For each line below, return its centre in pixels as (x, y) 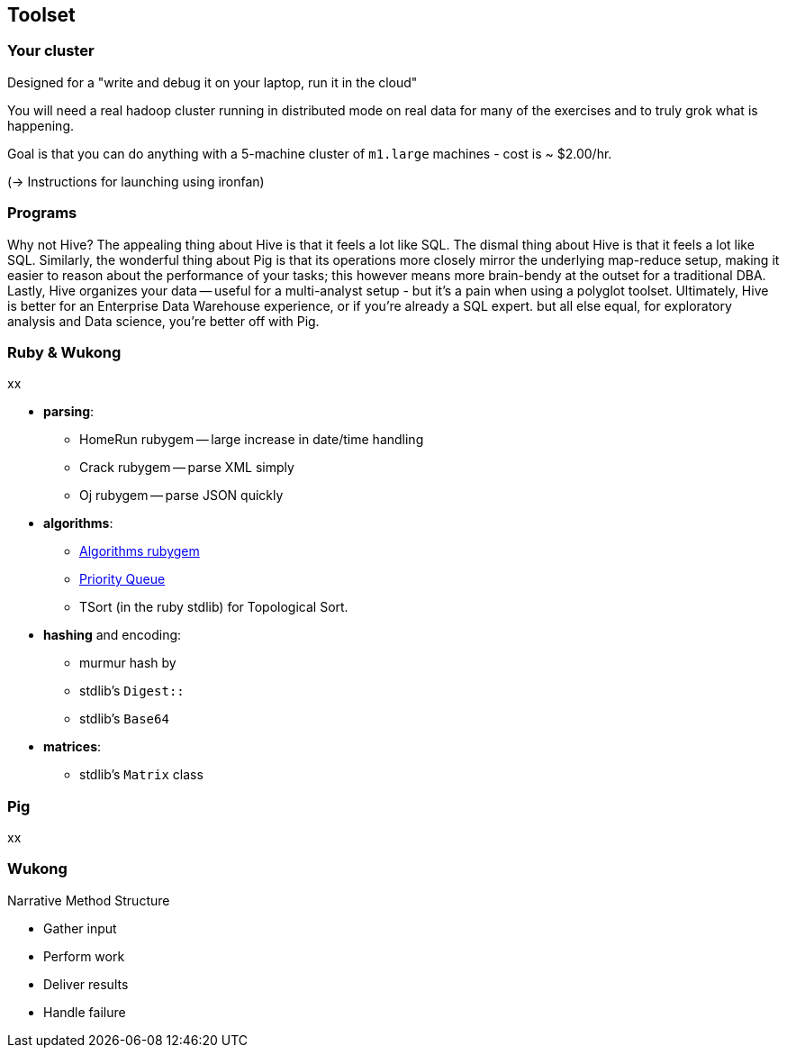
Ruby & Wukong (64, 352)
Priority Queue (122, 579)
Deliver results (86, 984)
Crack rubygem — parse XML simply (187, 468)
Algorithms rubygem (140, 551)
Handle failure (85, 1012)
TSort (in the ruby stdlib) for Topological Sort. (214, 607)
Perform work (84, 956)
